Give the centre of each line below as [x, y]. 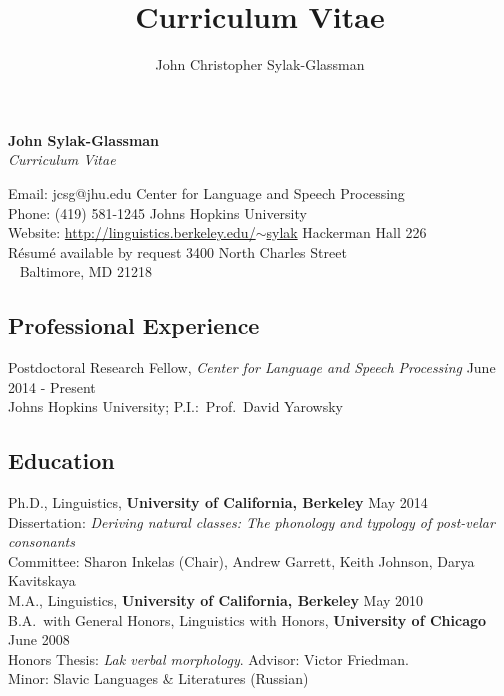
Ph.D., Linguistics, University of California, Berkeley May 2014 [218, 502]
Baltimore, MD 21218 [85, 271]
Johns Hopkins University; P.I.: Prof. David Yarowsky [175, 406]
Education [61, 460]
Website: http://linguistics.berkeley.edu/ [132, 232]
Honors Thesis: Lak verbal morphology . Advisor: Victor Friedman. [208, 658]
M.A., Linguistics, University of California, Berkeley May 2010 [216, 600]
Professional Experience [134, 325]
